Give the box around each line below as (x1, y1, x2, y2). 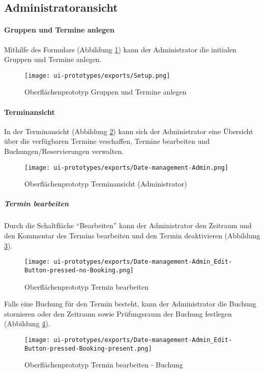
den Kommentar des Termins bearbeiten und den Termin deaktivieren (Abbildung (4, 230, 260, 240)
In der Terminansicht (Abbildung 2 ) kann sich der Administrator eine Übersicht (4, 126, 253, 136)
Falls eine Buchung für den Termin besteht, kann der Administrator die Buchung (4, 298, 257, 309)
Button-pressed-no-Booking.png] (24, 266, 134, 274)
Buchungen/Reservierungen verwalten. (4, 146, 124, 156)
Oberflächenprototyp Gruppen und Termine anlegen (24, 86, 187, 97)
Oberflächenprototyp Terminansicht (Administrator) (24, 178, 187, 189)
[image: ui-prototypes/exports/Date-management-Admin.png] (24, 164, 228, 171)
